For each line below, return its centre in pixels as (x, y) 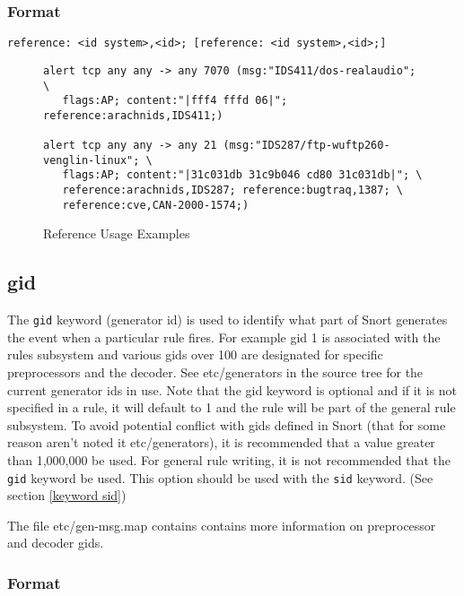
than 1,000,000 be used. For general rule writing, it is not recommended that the (229, 460)
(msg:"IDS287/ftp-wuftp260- (306, 146)
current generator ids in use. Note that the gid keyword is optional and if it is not (232, 389)
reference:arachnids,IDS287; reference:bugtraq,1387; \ (232, 190)
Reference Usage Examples (117, 233)
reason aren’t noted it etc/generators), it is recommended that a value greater (221, 442)
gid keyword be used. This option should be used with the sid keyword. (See (220, 477)
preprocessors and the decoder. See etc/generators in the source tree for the (215, 372)
